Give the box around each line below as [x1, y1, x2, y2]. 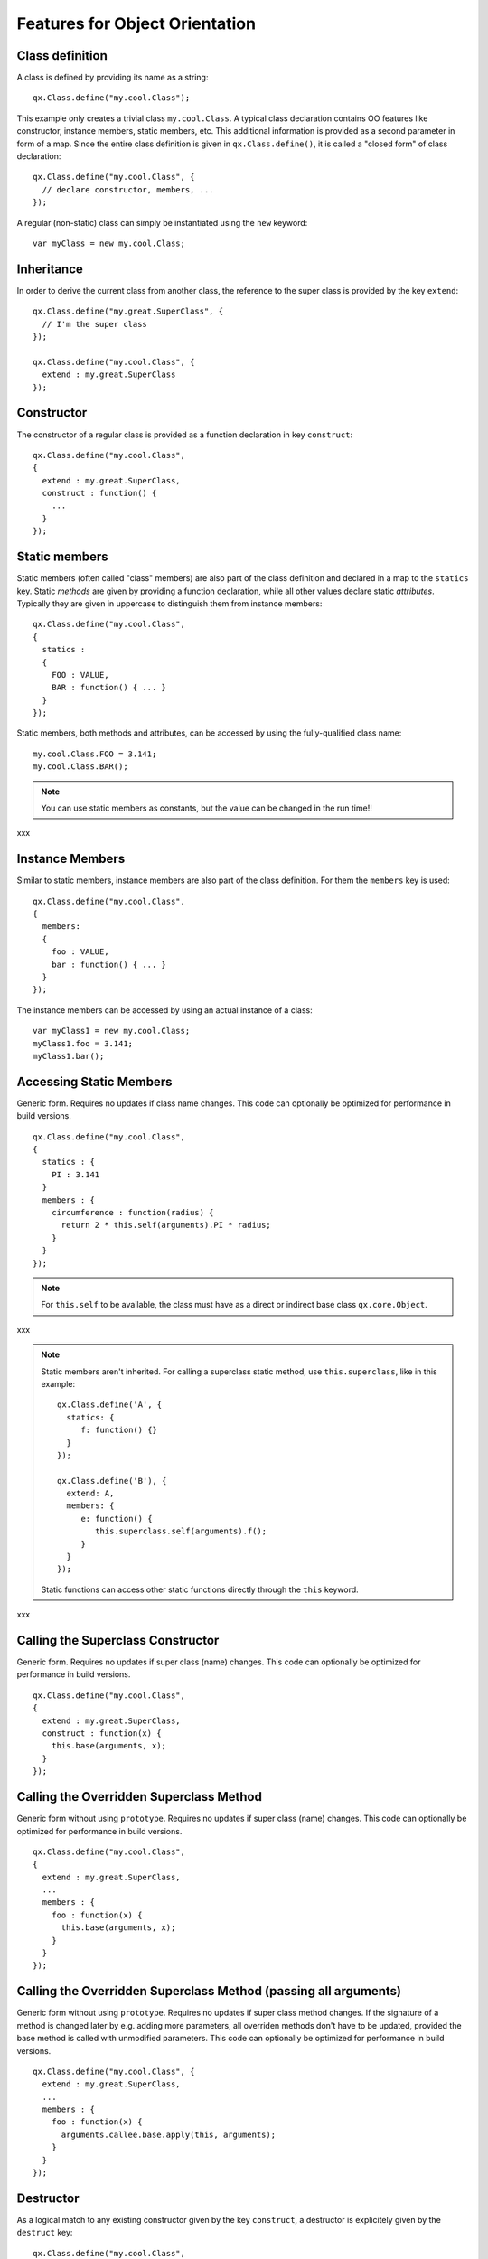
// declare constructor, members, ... [42, 184, 214, 194]
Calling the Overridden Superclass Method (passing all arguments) [16, 1983, 402, 1999]
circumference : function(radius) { [51, 1207, 214, 1218]
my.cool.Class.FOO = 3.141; [33, 748, 157, 759]
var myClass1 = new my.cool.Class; [33, 1026, 191, 1036]
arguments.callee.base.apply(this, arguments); [61, 2129, 276, 2140]
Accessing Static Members [16, 1073, 173, 1089]
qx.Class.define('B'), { [57, 1476, 167, 1486]
